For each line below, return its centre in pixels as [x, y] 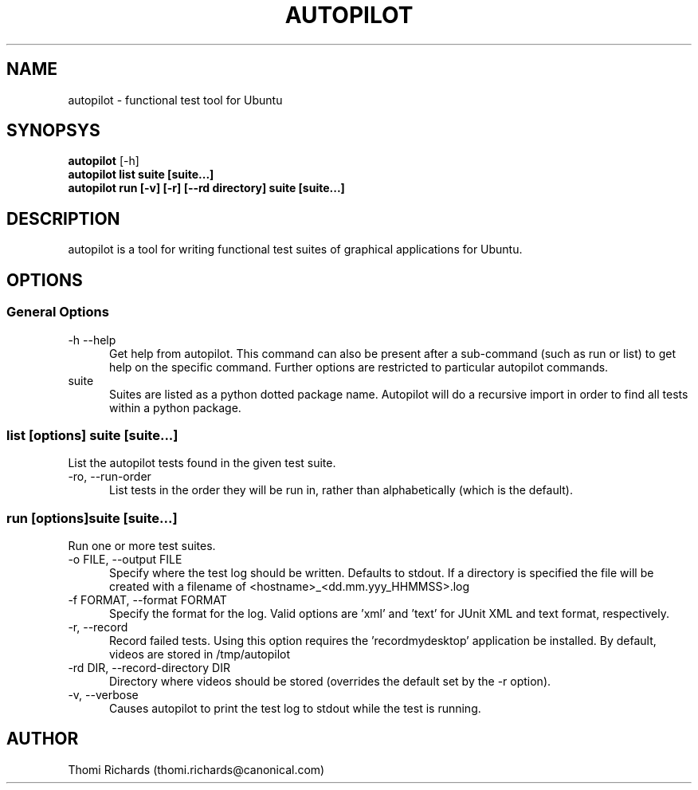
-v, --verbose [103, 695]
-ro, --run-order [110, 477]
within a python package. [175, 407]
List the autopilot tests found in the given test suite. [202, 463]
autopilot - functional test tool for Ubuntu [175, 100]
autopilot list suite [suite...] [141, 175]
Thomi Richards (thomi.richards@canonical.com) [196, 769]
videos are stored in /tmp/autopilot [200, 654]
